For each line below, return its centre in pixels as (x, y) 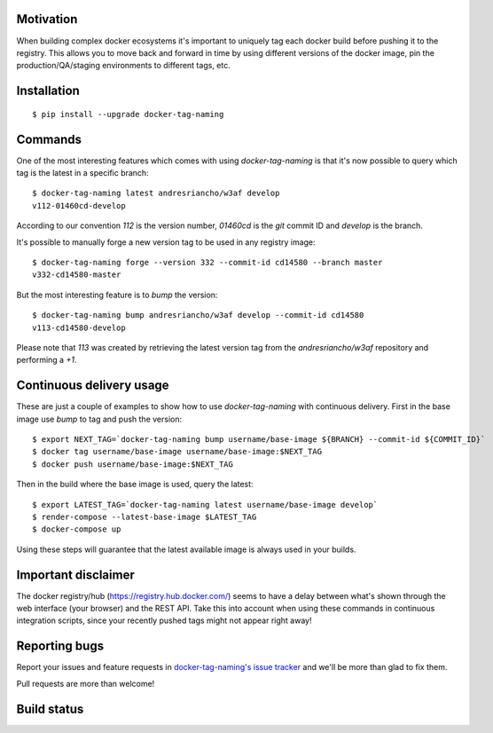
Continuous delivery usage (93, 386)
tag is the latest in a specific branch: (83, 173)
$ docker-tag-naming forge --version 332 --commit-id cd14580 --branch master (207, 262)
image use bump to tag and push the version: (99, 419)
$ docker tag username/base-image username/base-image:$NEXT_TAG (177, 452)
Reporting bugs (60, 646)
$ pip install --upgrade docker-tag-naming (128, 114)
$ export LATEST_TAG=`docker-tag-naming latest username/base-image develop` (205, 504)
